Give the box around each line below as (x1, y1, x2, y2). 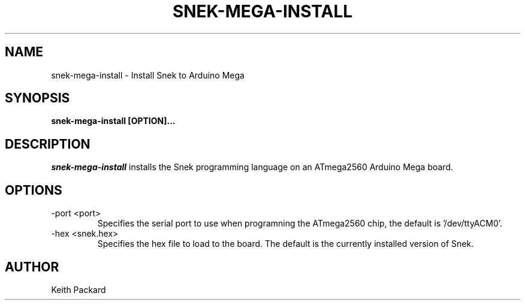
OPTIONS (5, 182, 62, 198)
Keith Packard (51, 284, 106, 295)
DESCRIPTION (5, 136, 90, 152)
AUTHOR (5, 259, 59, 274)
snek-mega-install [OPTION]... (51, 116, 176, 126)
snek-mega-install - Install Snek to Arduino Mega (51, 70, 245, 80)
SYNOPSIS (5, 90, 70, 106)
